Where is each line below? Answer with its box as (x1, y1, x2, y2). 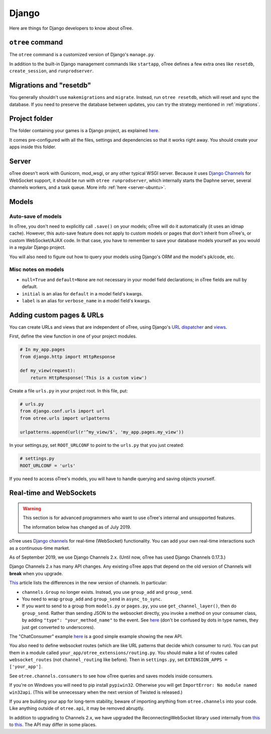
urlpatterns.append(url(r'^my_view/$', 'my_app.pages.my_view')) (20, 430, 184, 435)
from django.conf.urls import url (20, 408, 105, 414)
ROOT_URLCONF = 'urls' (20, 463, 76, 468)
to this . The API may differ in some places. (9, 721, 97, 728)
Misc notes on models (9, 266, 64, 273)
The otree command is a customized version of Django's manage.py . (9, 52, 155, 58)
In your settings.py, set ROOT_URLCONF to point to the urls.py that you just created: (9, 442, 184, 448)
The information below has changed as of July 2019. (23, 524, 131, 530)
